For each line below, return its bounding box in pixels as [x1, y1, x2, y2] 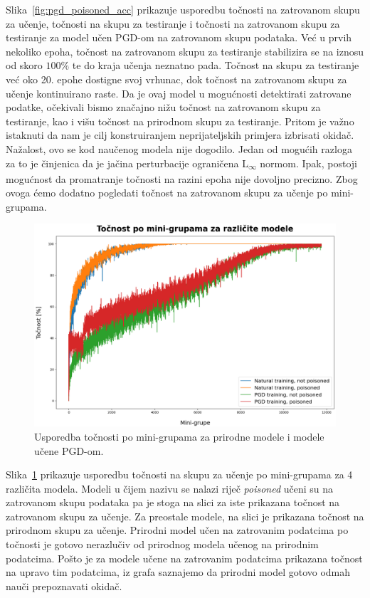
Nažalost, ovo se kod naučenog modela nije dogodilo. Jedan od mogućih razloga [6, 141, 352, 156]
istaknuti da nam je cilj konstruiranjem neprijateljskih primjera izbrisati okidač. [6, 127, 354, 142]
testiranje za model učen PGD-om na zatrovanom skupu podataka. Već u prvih [6, 30, 352, 45]
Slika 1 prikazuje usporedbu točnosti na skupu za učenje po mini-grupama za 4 [6, 467, 353, 482]
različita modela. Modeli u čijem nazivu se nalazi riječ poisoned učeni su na [6, 481, 334, 495]
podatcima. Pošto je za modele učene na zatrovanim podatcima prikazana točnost [6, 550, 363, 565]
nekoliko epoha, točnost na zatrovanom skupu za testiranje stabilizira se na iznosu [6, 43, 364, 58]
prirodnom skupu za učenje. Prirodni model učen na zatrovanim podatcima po [6, 523, 349, 537]
